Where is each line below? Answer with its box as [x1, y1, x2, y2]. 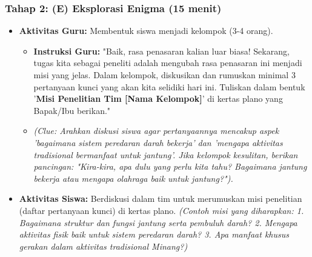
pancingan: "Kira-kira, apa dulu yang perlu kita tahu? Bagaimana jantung [33, 160, 307, 173]
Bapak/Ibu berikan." [33, 104, 111, 116]
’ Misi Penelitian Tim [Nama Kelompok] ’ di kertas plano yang [33, 92, 283, 105]
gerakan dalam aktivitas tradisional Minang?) [19, 239, 188, 252]
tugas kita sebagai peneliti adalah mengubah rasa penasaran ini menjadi [33, 56, 302, 69]
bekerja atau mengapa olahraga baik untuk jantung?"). [33, 172, 233, 184]
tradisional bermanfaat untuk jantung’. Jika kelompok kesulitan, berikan [33, 148, 298, 161]
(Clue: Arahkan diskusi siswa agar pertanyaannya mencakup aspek [33, 124, 279, 137]
